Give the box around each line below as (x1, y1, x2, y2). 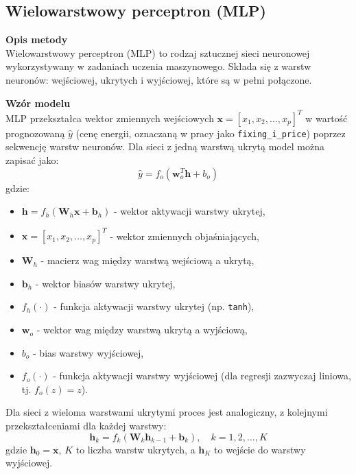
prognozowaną (5, 126, 65, 140)
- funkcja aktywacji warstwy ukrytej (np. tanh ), (54, 299, 254, 313)
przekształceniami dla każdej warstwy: (5, 418, 167, 433)
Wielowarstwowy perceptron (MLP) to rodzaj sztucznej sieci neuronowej (5, 45, 310, 60)
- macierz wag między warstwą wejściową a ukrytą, (40, 253, 254, 268)
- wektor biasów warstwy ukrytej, (35, 276, 176, 290)
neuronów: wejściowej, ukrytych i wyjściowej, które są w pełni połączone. (5, 72, 312, 86)
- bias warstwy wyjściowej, (33, 345, 144, 359)
